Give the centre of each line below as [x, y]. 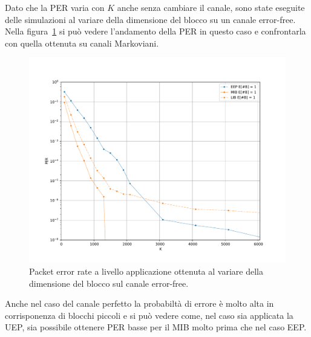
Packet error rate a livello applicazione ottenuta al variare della [146, 271]
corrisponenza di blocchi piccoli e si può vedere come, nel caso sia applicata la [149, 315]
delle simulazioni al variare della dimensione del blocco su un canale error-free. [150, 19]
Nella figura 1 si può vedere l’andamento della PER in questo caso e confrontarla [155, 31]
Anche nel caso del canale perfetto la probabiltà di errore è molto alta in [139, 303]
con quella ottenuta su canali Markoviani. [82, 43]
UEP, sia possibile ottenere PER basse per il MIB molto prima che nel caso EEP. [156, 327]
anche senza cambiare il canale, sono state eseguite [211, 7]
